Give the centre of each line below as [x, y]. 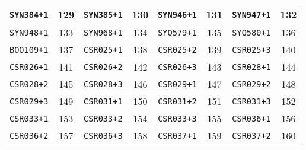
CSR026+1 [29, 67]
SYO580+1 [251, 32]
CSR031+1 [103, 101]
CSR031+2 [177, 101]
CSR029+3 [29, 101]
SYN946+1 [177, 15]
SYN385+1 [103, 15]
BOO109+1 [29, 50]
